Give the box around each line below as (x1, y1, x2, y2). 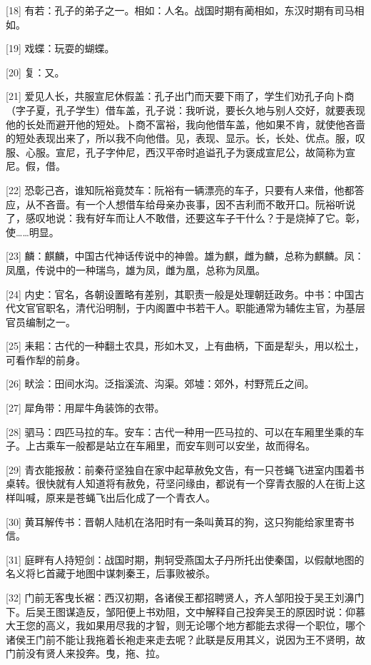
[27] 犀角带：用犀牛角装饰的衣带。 (6, 400, 165, 415)
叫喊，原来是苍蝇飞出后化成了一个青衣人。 (15, 490, 215, 505)
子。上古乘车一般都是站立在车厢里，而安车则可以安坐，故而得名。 (6, 438, 315, 453)
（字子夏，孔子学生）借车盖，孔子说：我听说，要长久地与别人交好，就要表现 (6, 102, 365, 117)
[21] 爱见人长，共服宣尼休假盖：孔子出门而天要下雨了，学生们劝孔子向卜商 (6, 88, 355, 103)
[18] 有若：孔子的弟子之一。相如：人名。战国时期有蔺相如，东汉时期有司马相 (6, 3, 365, 17)
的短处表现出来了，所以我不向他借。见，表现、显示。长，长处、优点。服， (6, 131, 355, 146)
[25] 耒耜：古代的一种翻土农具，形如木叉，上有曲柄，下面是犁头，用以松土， (6, 338, 365, 353)
